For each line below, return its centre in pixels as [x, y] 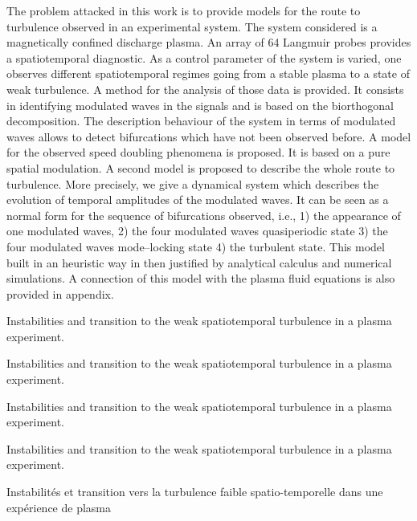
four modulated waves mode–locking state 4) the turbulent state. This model [196, 246]
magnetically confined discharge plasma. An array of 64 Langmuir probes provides [209, 42]
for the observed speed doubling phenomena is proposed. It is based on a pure [198, 152]
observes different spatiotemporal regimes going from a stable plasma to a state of [208, 73]
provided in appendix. [60, 293]
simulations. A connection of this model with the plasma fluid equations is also [201, 278]
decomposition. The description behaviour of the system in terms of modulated [201, 121]
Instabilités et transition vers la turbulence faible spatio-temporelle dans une [195, 492]
